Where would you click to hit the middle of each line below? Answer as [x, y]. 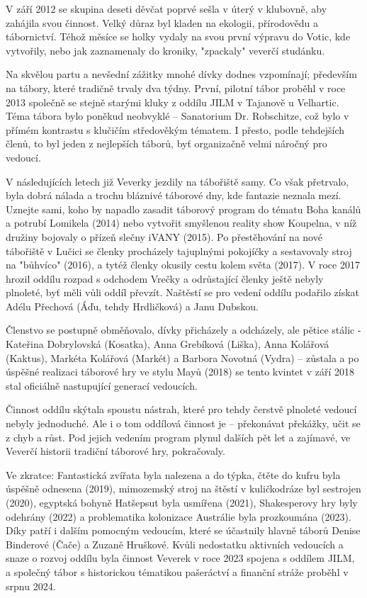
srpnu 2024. [31, 586]
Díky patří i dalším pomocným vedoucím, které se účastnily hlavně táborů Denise [183, 530]
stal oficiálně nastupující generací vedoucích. [102, 385]
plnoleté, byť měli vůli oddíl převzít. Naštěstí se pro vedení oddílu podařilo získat [183, 292]
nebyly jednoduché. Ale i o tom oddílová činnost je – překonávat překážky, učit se [183, 423]
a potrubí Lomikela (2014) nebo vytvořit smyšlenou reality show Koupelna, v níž [181, 223]
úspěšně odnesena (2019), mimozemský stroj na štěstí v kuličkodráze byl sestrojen [183, 489]
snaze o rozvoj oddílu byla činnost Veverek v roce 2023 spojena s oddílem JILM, [180, 558]
